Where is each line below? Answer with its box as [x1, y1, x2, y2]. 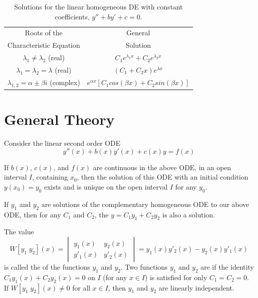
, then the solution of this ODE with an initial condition [77, 172, 249, 182]
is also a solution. [162, 209, 215, 219]
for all [72, 282, 90, 293]
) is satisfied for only [144, 272, 207, 282]
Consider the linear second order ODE [4, 138, 121, 148]
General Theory [4, 109, 115, 129]
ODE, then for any [4, 209, 61, 219]
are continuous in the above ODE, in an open [93, 162, 231, 172]
